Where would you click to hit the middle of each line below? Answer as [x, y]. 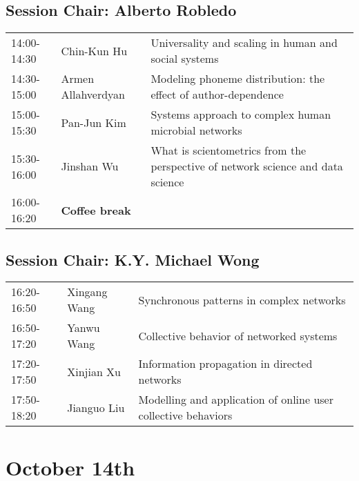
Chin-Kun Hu [94, 50]
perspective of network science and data [247, 166]
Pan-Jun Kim [94, 122]
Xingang [87, 292]
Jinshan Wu [90, 166]
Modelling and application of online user [236, 400]
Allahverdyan [93, 95]
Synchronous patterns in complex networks [242, 300]
